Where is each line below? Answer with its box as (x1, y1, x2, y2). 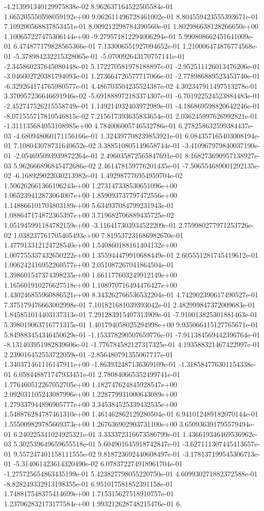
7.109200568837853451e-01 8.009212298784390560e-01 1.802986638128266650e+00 (4, 21, 258, 31)
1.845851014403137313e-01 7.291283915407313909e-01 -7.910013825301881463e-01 (4, 309, 258, 320)
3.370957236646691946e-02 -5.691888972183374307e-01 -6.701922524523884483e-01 (4, 90, 260, 101)
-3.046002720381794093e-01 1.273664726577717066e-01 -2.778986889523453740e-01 (4, 71, 260, 81)
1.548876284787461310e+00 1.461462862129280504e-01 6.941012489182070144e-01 (4, 408, 258, 419)
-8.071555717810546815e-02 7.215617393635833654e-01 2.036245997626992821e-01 (4, 110, 258, 121)
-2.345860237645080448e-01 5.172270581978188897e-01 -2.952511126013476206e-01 (4, 60, 260, 71)
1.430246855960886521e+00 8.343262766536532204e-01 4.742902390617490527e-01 (4, 289, 258, 300)
